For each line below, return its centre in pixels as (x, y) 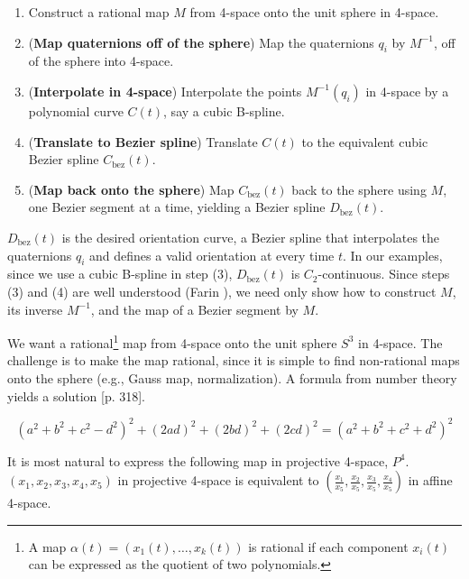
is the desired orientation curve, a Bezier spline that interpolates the (251, 237)
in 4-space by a (407, 91)
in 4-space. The (400, 342)
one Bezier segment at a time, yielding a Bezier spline (177, 207)
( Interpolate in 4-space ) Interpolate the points (165, 91)
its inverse (35, 309)
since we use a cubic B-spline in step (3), (120, 274)
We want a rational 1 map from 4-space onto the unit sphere (172, 341)
